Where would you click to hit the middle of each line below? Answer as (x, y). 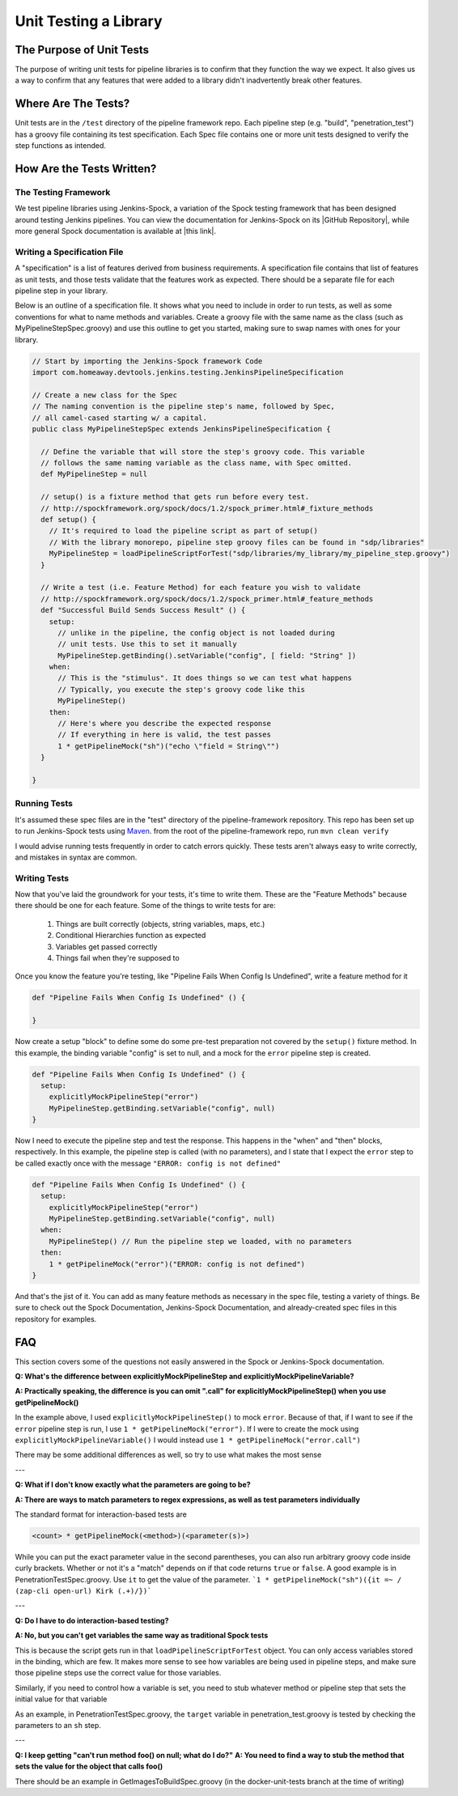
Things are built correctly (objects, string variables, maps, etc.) (160, 923)
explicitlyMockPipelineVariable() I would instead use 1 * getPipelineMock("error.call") (188, 1440)
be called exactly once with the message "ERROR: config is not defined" (148, 1163)
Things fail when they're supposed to (117, 958)
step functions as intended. (61, 146)
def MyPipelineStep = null (94, 474)
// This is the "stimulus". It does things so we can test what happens (205, 678)
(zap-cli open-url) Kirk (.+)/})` (83, 1591)
